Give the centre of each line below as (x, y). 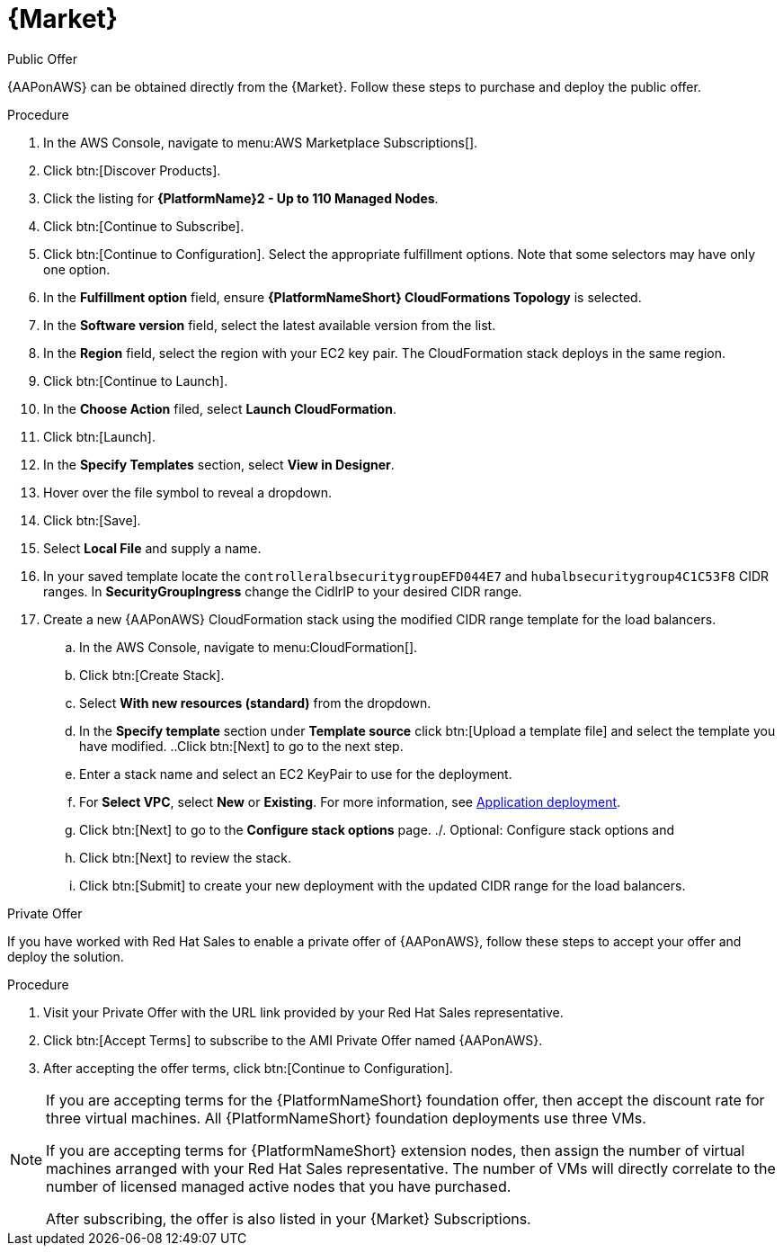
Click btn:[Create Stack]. (152, 675)
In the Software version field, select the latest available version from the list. (270, 325)
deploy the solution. (66, 956)
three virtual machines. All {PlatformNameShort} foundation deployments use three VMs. (346, 1118)
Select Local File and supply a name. (152, 548)
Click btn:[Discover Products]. (132, 170)
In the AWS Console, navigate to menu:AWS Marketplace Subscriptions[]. (261, 142)
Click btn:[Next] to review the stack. (185, 857)
